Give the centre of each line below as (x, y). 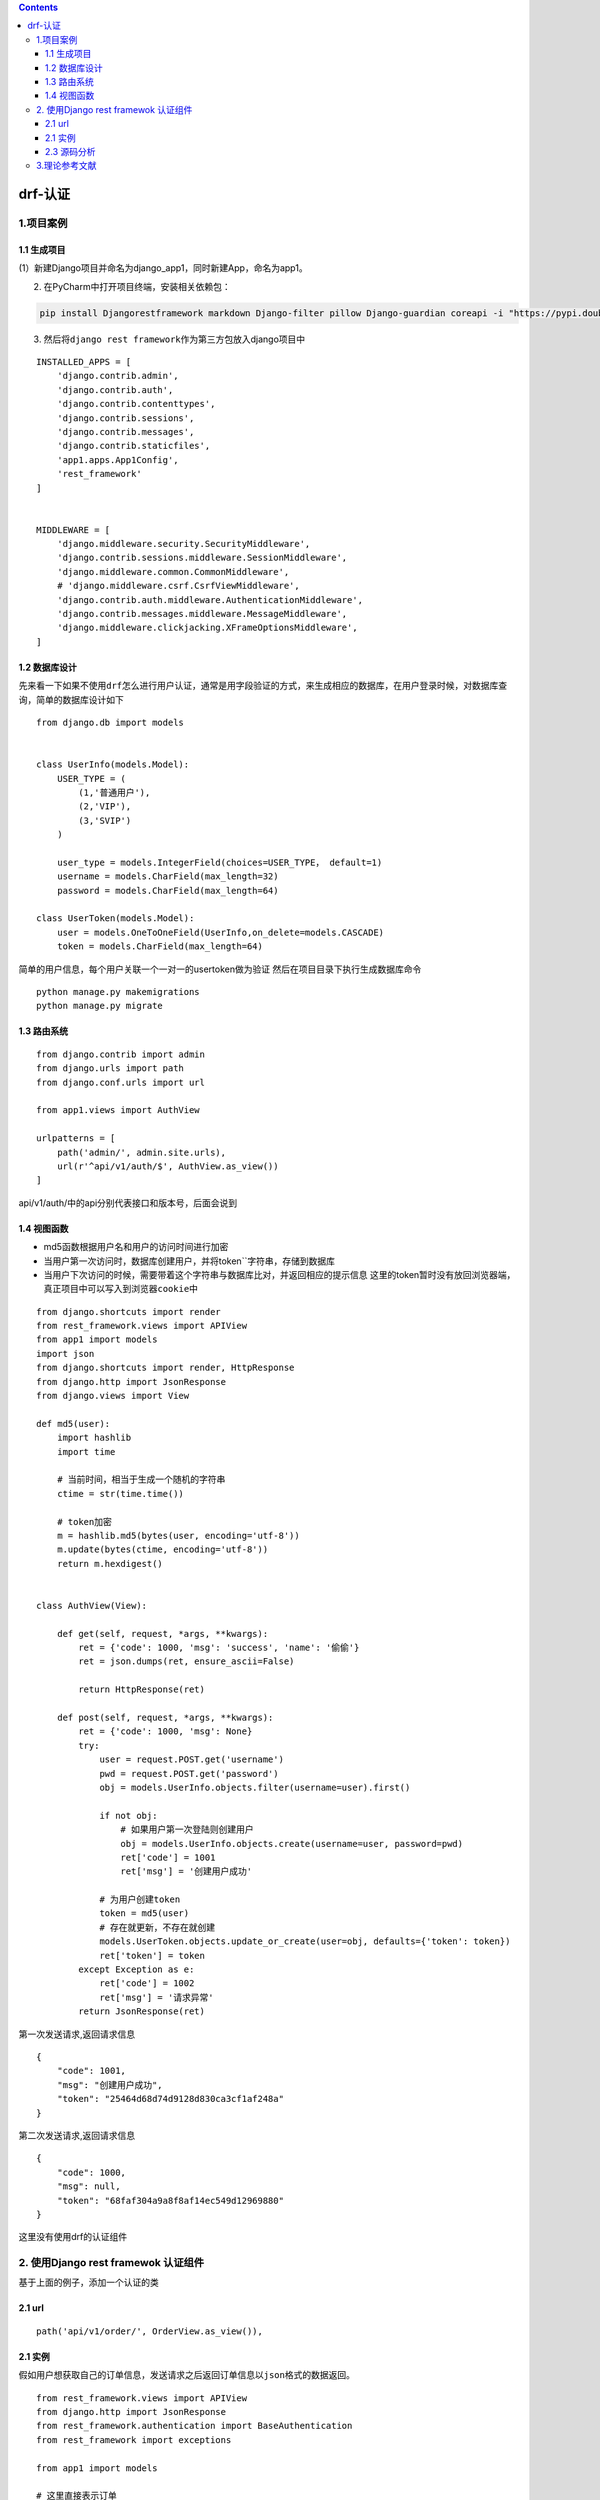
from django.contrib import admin (120, 1054)
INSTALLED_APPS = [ (84, 362)
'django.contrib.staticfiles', (133, 446)
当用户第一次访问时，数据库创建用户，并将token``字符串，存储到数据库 (189, 1261)
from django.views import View (113, 1396)
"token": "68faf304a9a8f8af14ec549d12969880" (170, 2200)
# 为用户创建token (140, 1899)
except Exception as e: (136, 1969)
